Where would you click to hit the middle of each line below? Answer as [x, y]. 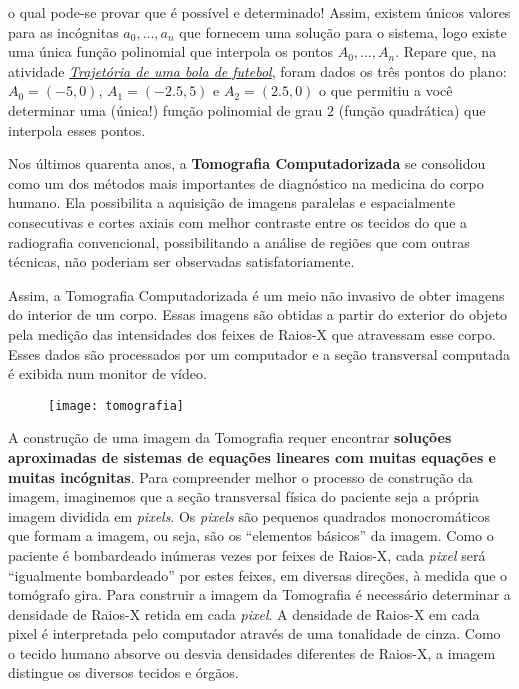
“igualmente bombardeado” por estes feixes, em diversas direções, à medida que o [258, 574]
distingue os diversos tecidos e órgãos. [123, 672]
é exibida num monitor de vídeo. [107, 373]
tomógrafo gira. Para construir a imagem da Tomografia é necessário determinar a [259, 594]
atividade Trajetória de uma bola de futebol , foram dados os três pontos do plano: [257, 70]
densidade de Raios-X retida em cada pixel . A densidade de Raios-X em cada [244, 613]
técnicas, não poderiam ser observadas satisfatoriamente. [181, 261]
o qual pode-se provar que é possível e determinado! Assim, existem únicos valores [259, 12]
